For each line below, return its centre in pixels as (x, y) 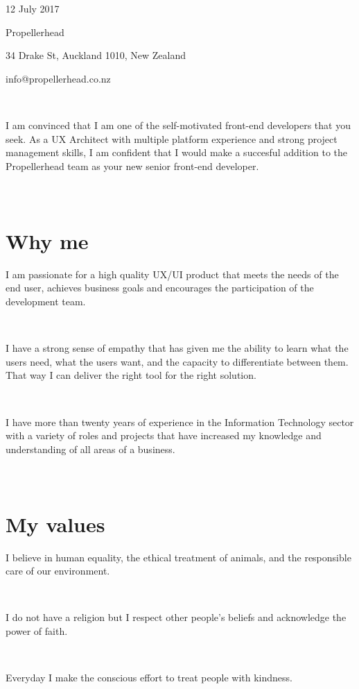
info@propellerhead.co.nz (58, 78)
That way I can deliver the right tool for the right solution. (131, 375)
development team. (46, 301)
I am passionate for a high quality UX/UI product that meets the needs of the (172, 274)
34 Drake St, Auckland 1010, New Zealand (96, 55)
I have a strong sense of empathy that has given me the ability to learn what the (177, 348)
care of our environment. (58, 571)
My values (55, 524)
